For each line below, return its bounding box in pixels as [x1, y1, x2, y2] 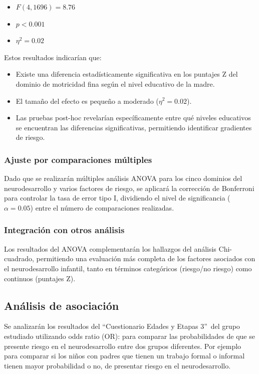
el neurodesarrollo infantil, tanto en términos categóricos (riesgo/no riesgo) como [4, 263, 252, 273]
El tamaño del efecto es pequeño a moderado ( [16, 95, 159, 106]
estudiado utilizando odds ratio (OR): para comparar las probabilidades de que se [4, 330, 255, 341]
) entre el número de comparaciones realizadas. [30, 202, 174, 213]
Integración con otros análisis [4, 224, 125, 236]
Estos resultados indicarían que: [4, 52, 102, 62]
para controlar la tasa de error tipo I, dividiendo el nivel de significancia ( [4, 193, 230, 203]
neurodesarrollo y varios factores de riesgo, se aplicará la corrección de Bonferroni [4, 182, 254, 193]
